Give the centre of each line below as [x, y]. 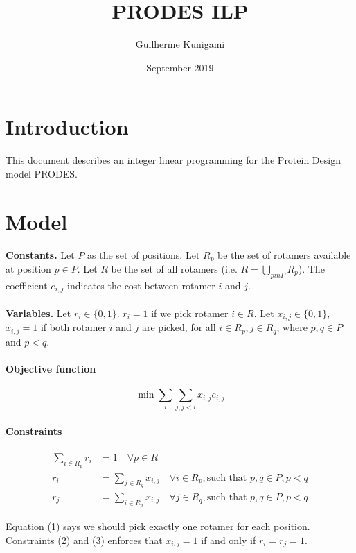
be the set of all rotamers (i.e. [174, 269]
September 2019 [180, 67]
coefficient [27, 285]
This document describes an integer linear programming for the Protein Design [173, 160]
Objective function [51, 368]
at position [28, 269]
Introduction [67, 127]
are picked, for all [179, 327]
